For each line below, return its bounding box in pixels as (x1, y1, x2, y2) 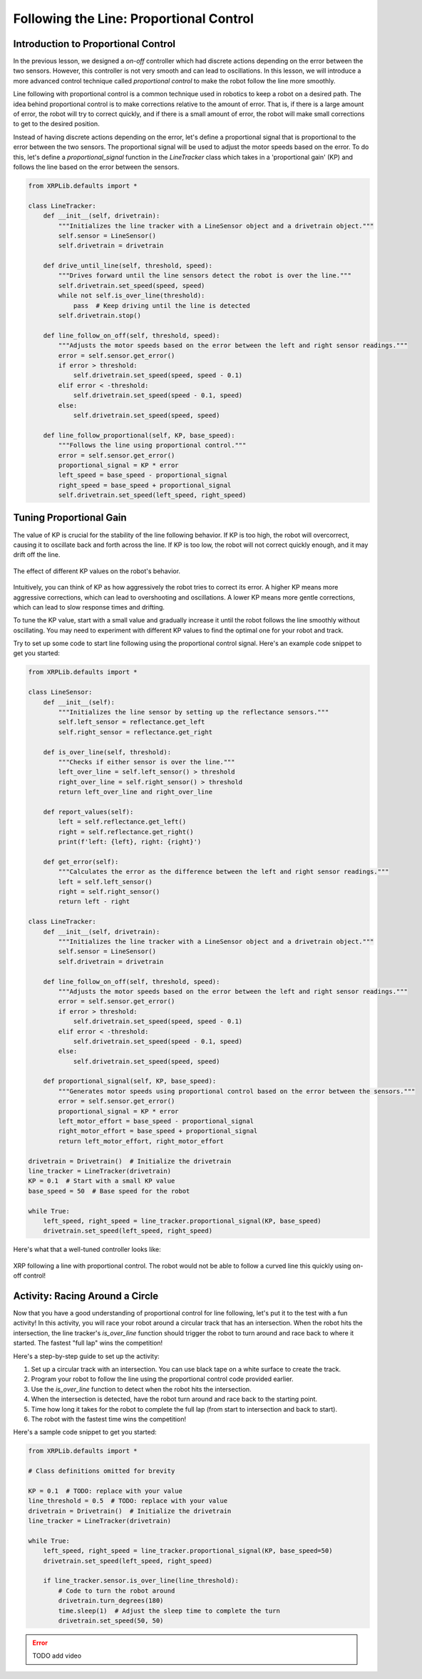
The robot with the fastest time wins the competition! (31, 1414, 187, 1423)
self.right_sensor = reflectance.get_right (58, 728, 213, 736)
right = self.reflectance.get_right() (58, 828, 194, 836)
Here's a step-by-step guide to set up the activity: (13, 1352, 160, 1360)
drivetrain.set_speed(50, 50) (58, 1616, 164, 1625)
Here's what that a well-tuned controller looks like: (13, 1245, 161, 1254)
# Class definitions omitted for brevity (28, 1467, 175, 1475)
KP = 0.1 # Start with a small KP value (28, 1177, 175, 1185)
